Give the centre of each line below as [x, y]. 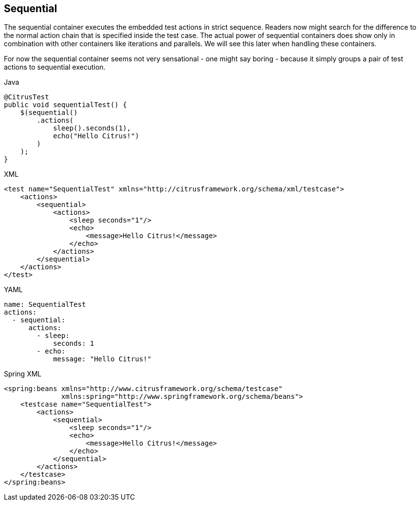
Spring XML [23, 374]
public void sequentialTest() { [65, 105]
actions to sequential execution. [55, 67]
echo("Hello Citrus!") [96, 136]
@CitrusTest [26, 97]
